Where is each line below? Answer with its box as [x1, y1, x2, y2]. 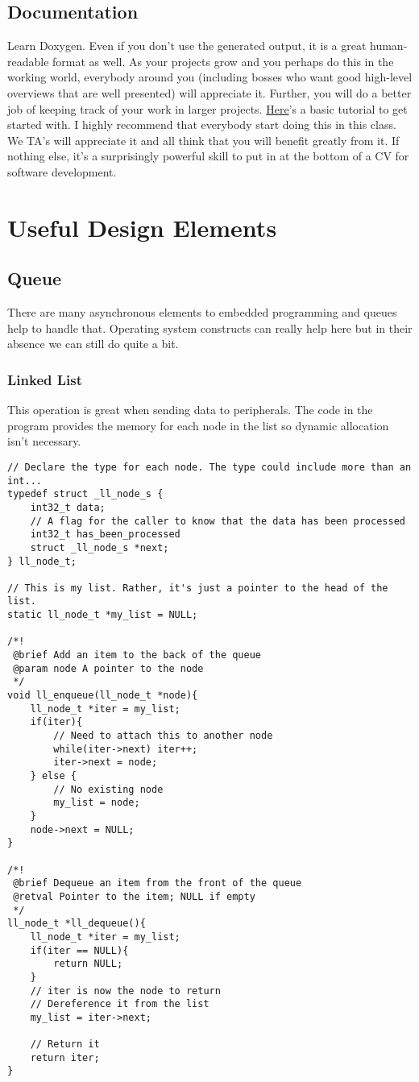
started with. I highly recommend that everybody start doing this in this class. [7, 116, 396, 133]
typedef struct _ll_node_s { [7, 488, 164, 500]
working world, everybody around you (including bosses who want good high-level [7, 68, 413, 85]
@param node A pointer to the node [13, 662, 204, 674]
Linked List [7, 369, 83, 389]
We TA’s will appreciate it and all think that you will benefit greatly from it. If [7, 131, 400, 148]
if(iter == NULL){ [30, 944, 129, 956]
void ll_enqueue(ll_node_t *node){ [7, 690, 198, 702]
